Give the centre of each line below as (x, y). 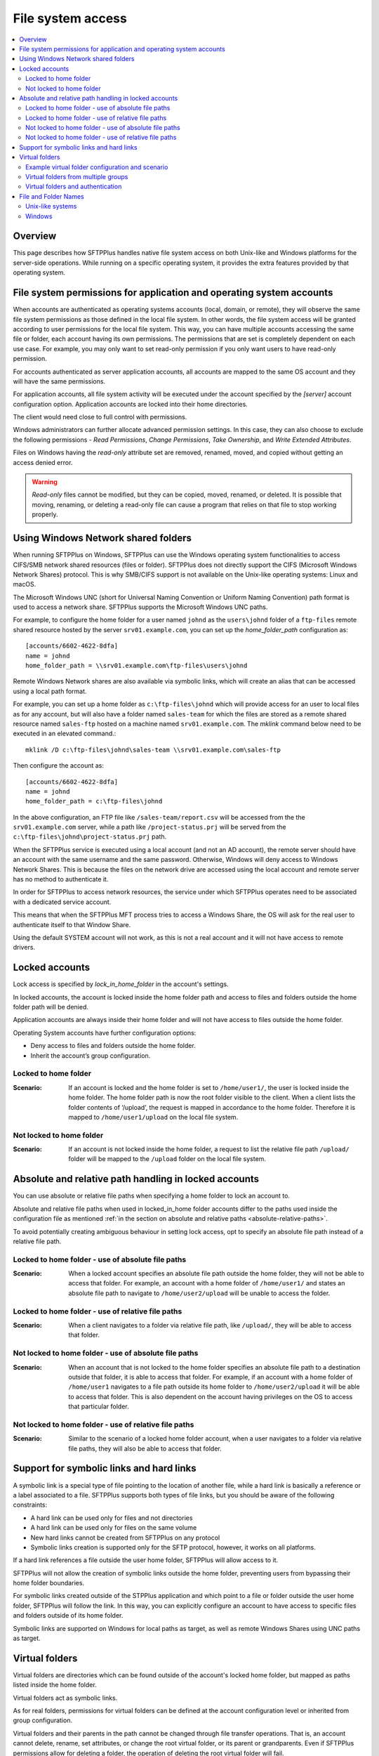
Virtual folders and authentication (74, 187)
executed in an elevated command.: (65, 733)
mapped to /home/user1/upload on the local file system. (153, 1117)
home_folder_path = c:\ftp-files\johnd (94, 801)
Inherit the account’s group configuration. (91, 1055)
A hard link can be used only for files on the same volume (114, 1528)
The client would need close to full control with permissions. (100, 417)
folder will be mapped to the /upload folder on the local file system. (167, 1159)
